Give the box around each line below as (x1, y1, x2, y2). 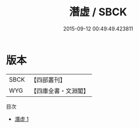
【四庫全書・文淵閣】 (30, 86, 89, 95)
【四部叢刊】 (30, 76, 66, 84)
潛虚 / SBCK (69, 5, 127, 19)
